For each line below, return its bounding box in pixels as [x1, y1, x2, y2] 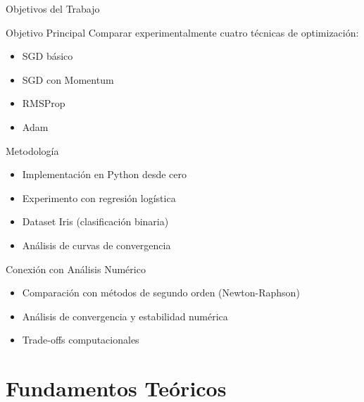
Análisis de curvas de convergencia [22, 237, 171, 252]
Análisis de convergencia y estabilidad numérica [22, 308, 228, 323]
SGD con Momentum [22, 72, 114, 87]
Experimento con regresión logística [22, 190, 176, 205]
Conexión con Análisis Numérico [6, 261, 146, 276]
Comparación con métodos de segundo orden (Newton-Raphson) [22, 285, 300, 300]
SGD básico [22, 49, 73, 63]
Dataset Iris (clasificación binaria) [22, 214, 169, 229]
